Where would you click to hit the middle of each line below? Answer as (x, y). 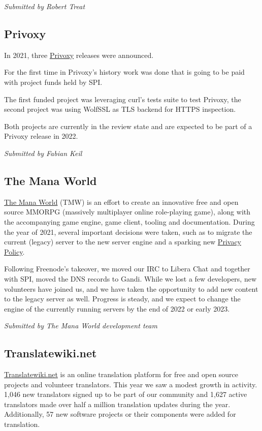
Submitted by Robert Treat (45, 6)
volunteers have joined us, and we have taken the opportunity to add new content (131, 288)
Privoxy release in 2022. (41, 136)
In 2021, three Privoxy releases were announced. (79, 55)
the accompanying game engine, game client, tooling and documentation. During (129, 221)
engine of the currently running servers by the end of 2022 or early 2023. (117, 308)
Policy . (14, 251)
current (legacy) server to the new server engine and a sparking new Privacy (123, 242)
